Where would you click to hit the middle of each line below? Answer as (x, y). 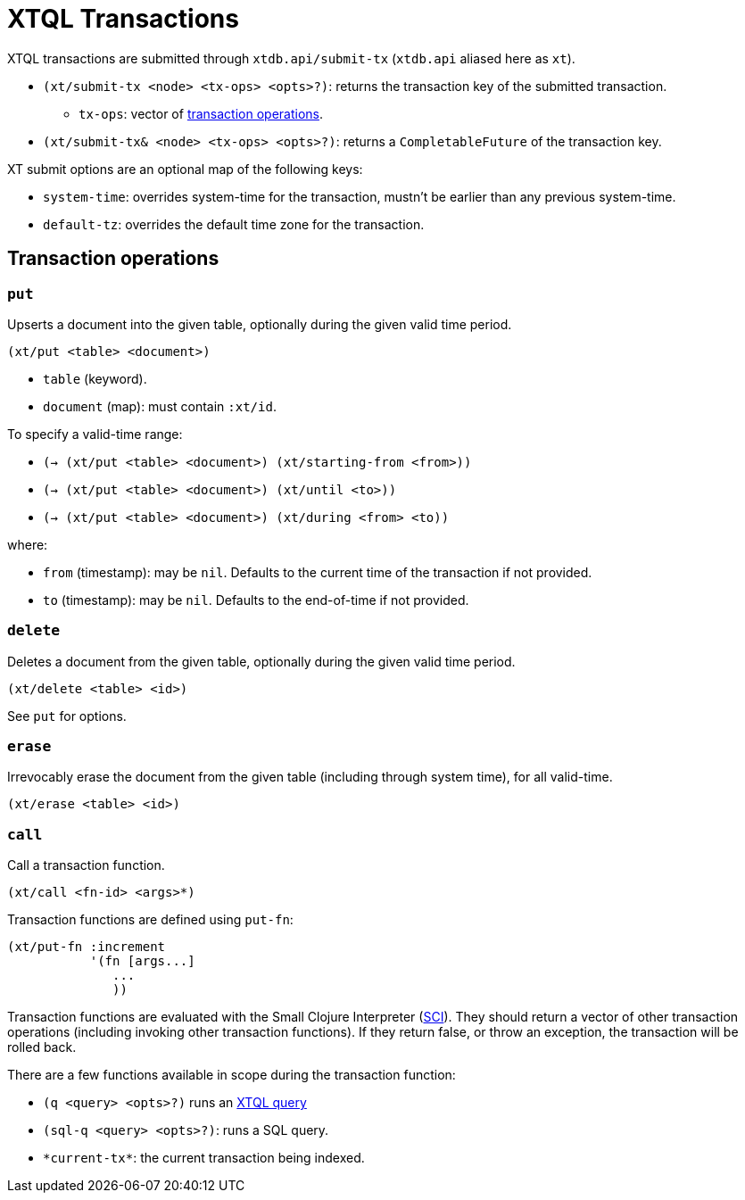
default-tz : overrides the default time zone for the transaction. (234, 224)
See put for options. (67, 716)
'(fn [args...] (142, 961)
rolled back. (42, 1047)
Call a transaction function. (86, 865)
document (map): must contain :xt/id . (160, 406)
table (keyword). (95, 378)
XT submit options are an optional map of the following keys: (185, 169)
